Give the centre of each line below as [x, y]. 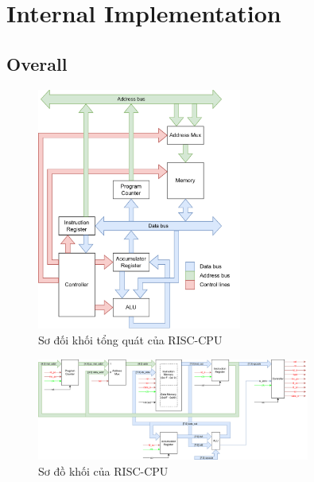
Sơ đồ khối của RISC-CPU [103, 470]
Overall [37, 63]
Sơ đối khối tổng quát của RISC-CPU [130, 339]
